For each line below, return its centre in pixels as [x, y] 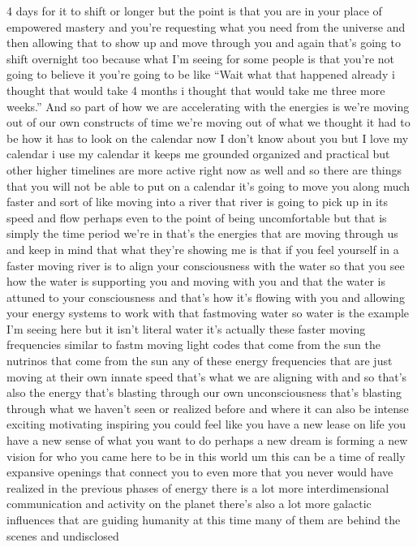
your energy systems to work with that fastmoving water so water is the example [208, 313]
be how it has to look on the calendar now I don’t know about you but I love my [208, 138]
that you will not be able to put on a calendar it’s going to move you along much [208, 185]
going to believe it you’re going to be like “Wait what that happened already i [201, 74]
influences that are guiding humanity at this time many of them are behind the [204, 519]
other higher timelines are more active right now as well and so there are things [204, 169]
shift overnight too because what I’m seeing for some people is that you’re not [201, 58]
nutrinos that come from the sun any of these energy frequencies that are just [200, 361]
